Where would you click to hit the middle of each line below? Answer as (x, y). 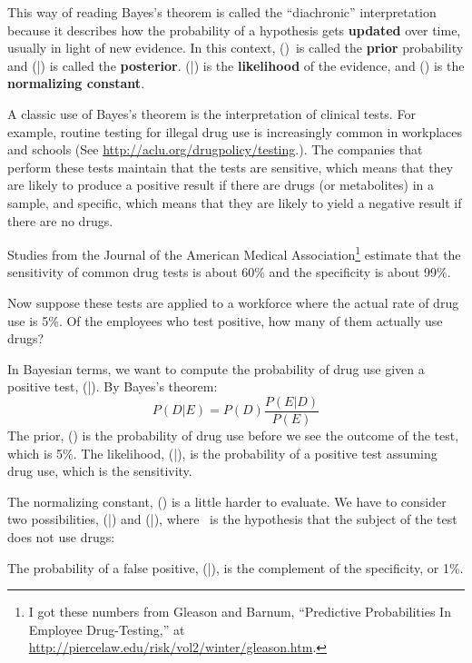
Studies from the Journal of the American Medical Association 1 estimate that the (234, 253)
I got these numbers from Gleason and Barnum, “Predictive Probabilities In (240, 612)
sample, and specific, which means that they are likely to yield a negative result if (235, 202)
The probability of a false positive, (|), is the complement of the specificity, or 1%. (236, 567)
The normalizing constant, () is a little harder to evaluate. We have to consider (227, 501)
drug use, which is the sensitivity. (100, 471)
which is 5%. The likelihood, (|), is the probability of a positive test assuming (222, 453)
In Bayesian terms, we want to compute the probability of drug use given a (216, 368)
